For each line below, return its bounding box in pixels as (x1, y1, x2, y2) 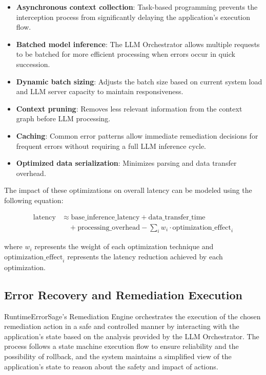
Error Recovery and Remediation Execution (4, 286, 242, 302)
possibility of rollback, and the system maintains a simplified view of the (4, 350, 232, 361)
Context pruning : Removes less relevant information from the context (16, 103, 242, 114)
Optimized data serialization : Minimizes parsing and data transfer (16, 158, 237, 168)
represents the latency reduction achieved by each (67, 251, 223, 261)
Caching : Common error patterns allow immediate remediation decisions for (16, 130, 258, 141)
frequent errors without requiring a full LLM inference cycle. (16, 140, 207, 151)
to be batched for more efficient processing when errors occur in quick (16, 49, 235, 59)
